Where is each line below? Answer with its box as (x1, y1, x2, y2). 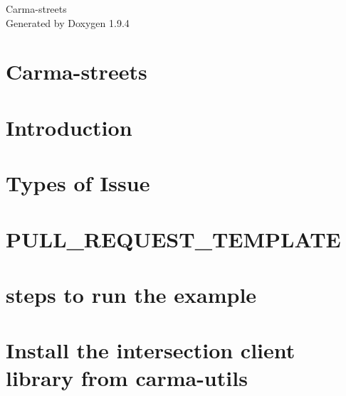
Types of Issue (6, 168, 150, 198)
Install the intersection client (6, 336, 295, 365)
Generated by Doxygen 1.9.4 (6, 15, 130, 30)
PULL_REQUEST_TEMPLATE (6, 224, 341, 253)
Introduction (6, 112, 132, 141)
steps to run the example (6, 279, 257, 309)
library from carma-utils (6, 363, 248, 392)
